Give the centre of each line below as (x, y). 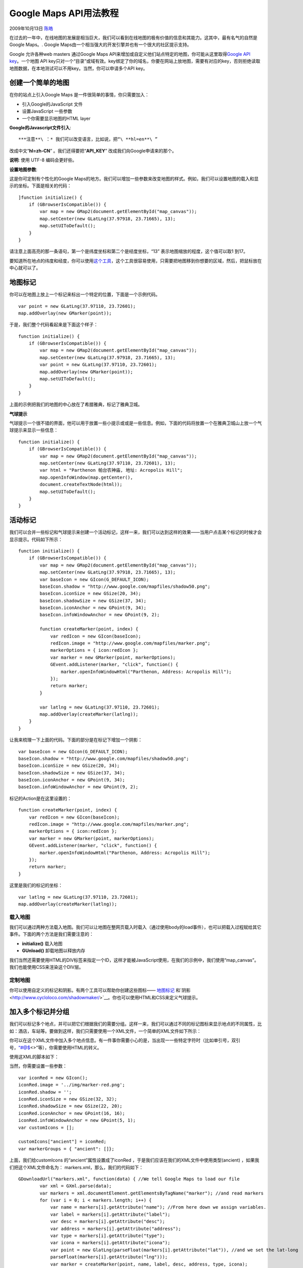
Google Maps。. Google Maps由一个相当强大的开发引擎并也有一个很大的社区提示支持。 (100, 45)
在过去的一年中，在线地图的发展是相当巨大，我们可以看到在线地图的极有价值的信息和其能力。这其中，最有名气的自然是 (133, 38)
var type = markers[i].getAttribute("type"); (108, 1236)
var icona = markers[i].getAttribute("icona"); (110, 1243)
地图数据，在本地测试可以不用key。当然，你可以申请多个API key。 (78, 68)
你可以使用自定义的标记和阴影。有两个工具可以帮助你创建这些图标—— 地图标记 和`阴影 (100, 990)
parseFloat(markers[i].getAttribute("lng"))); (109, 1257)
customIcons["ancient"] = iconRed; (62, 1142)
